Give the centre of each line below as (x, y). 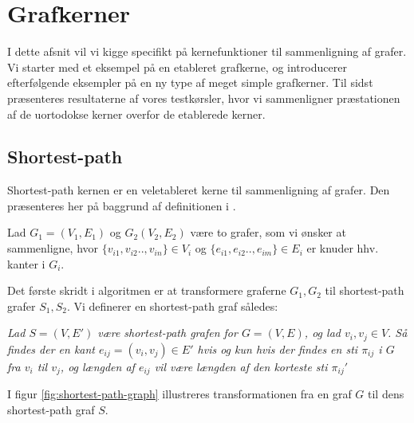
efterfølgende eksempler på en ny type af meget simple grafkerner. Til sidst (190, 82)
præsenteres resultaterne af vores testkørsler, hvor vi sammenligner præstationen (204, 98)
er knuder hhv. (343, 248)
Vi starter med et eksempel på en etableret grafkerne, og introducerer (177, 67)
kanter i (26, 263)
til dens (386, 394)
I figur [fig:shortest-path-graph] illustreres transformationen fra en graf (179, 394)
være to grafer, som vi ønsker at (268, 232)
